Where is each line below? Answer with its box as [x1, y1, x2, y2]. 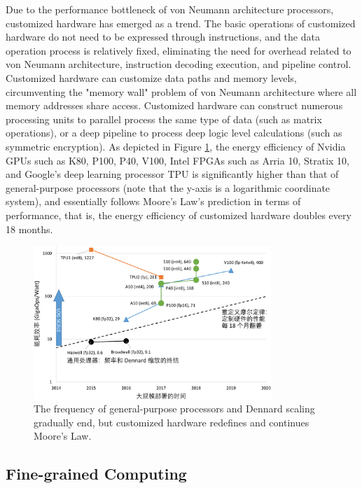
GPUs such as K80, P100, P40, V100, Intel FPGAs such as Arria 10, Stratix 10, [6, 153, 349, 167]
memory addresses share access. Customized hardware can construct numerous [6, 98, 343, 113]
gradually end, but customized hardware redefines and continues [34, 414, 309, 429]
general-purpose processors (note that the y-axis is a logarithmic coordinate [6, 180, 330, 195]
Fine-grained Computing [6, 463, 187, 484]
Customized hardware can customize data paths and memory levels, [6, 70, 297, 85]
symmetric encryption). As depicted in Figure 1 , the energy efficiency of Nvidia [6, 139, 346, 153]
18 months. [6, 221, 53, 236]
